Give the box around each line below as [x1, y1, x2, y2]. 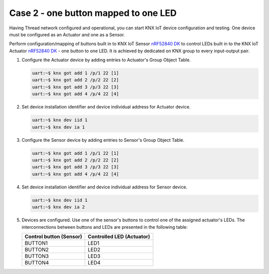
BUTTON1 [24, 239, 48, 246]
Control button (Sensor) [24, 233, 82, 240]
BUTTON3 [24, 253, 49, 260]
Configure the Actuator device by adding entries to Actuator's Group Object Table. [21, 57, 191, 63]
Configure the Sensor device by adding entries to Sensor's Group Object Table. [21, 137, 185, 143]
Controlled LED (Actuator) [88, 233, 150, 240]
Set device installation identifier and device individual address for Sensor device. [21, 184, 188, 190]
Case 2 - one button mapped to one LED [9, 7, 177, 18]
